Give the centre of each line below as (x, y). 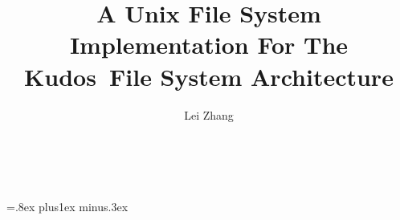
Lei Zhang (209, 114)
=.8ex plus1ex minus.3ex (67, 207)
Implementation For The (209, 45)
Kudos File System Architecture (209, 76)
